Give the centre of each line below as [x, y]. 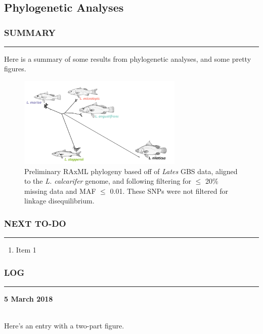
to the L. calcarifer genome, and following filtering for [108, 181]
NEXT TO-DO [35, 223]
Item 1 [26, 250]
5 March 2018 [29, 299]
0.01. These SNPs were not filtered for [169, 191]
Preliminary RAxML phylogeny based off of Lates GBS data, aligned [131, 171]
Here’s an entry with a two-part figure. [64, 326]
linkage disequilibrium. [59, 201]
